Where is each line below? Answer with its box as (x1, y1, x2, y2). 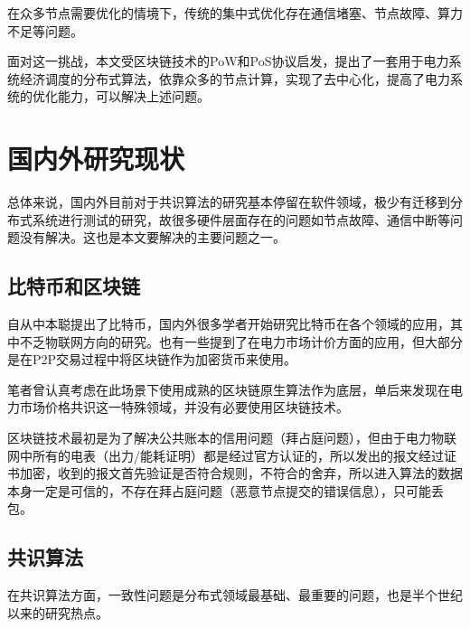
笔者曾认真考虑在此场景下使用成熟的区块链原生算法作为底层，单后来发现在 (7, 380, 450, 398)
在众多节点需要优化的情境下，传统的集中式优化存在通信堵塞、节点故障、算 (7, 4, 450, 22)
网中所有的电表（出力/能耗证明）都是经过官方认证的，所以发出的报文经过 (7, 445, 444, 464)
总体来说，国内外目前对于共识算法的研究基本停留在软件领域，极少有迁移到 (7, 192, 450, 211)
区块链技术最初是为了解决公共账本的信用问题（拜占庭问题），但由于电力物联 (7, 428, 456, 447)
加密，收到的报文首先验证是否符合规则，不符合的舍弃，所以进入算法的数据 (19, 464, 463, 483)
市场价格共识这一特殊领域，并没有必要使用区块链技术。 (19, 398, 349, 417)
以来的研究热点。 (7, 603, 108, 622)
